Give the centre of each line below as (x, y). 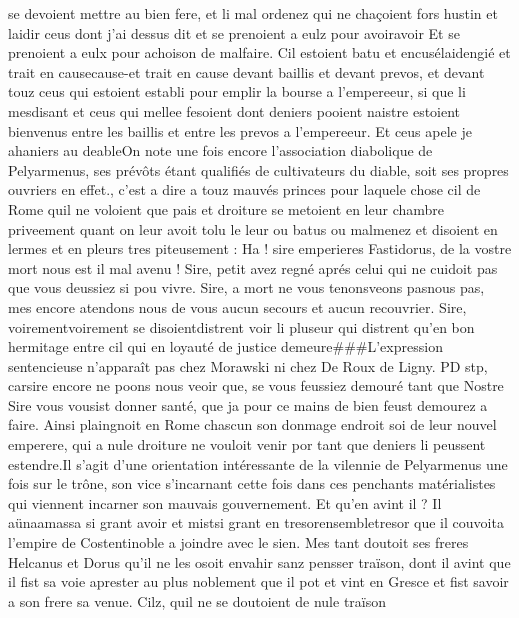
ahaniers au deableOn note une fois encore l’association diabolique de (220, 150)
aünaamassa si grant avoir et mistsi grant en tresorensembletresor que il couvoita (256, 522)
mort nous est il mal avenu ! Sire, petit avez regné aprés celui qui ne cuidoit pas (253, 267)
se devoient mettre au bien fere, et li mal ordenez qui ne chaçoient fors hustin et (253, 13)
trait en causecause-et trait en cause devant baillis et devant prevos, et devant (246, 71)
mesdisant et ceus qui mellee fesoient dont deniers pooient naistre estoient (234, 110)
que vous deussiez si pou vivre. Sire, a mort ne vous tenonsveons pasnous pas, (246, 287)
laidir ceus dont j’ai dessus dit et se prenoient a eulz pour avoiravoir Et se (234, 32)
